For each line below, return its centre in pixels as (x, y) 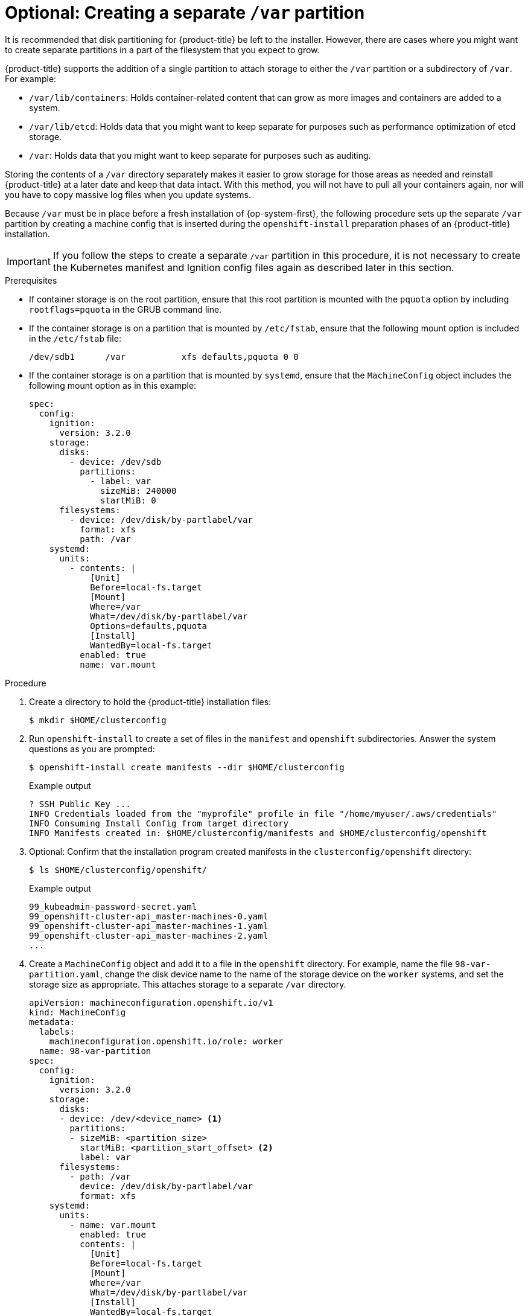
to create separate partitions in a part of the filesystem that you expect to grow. (162, 50)
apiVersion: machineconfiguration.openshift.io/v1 (151, 1002)
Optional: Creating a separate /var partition (185, 13)
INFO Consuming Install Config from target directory (159, 823)
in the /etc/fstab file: (75, 338)
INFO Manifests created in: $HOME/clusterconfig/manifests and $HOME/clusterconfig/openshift (258, 833)
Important (29, 261)
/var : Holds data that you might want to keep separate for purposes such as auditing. (200, 155)
